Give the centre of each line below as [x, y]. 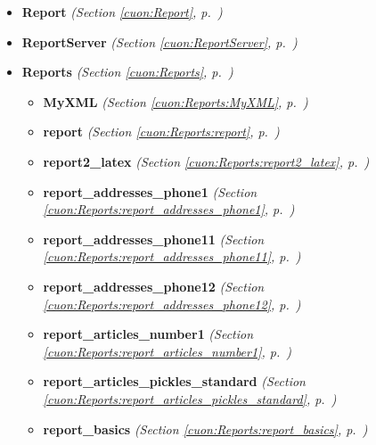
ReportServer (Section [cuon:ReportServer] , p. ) [159, 41]
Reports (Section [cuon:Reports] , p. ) [127, 72]
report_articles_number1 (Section [148, 334]
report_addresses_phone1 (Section [150, 191]
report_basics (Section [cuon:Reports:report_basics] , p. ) [205, 429]
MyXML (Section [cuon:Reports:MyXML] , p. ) [176, 101]
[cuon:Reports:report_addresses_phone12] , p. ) [172, 304]
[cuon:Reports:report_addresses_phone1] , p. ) [169, 209]
